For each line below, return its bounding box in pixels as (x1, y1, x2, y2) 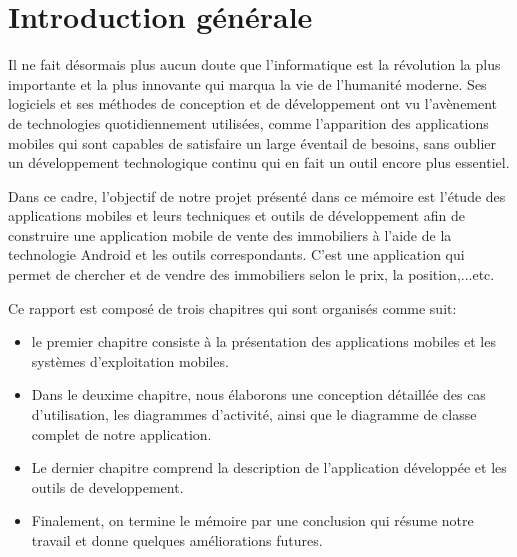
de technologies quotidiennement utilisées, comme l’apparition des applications (8, 112, 489, 133)
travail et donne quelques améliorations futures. (31, 530, 323, 550)
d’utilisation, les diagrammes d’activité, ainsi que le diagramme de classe (31, 404, 477, 425)
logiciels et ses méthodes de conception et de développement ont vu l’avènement (8, 93, 498, 114)
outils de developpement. (31, 476, 184, 497)
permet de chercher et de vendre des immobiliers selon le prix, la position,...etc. (8, 264, 495, 285)
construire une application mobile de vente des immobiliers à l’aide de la (8, 224, 452, 245)
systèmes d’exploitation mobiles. (31, 350, 229, 371)
